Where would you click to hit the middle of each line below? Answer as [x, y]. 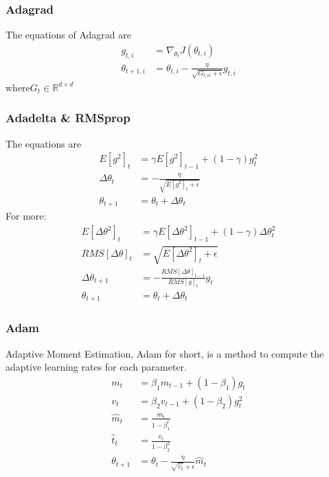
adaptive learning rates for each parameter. [96, 367]
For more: [26, 216]
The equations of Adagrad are [68, 35]
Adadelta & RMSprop [68, 118]
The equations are [44, 143]
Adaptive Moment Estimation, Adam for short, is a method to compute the [165, 353]
